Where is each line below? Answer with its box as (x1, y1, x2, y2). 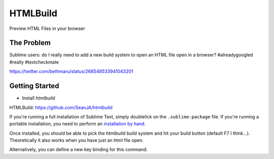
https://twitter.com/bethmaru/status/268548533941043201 (9, 69, 133, 75)
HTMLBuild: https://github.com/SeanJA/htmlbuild (9, 104, 113, 110)
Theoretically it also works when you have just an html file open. (9, 137, 144, 143)
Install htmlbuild (22, 95, 55, 101)
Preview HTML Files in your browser (9, 25, 86, 31)
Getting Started (9, 82, 59, 90)
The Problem (9, 39, 51, 47)
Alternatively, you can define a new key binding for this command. (9, 146, 148, 152)
